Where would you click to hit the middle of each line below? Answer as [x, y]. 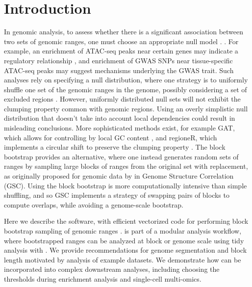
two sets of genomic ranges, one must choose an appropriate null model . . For [121, 41]
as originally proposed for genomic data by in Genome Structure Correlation [119, 176]
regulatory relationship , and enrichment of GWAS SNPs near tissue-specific [118, 60]
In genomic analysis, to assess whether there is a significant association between [124, 32]
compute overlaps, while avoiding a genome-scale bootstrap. [94, 204]
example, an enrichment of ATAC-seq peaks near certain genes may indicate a [121, 51]
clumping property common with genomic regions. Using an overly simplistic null [126, 108]
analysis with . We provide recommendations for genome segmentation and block [126, 250]
